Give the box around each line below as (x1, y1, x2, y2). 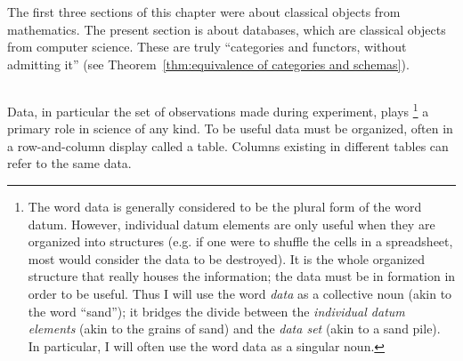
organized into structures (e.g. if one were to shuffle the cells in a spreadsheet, (28, 232, 453, 251)
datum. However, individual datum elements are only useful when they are (28, 214, 435, 233)
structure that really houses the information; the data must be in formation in (28, 267, 456, 285)
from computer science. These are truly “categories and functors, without (7, 37, 407, 56)
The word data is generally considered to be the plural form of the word (28, 197, 422, 215)
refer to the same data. (7, 154, 132, 172)
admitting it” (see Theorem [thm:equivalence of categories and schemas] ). (7, 54, 410, 73)
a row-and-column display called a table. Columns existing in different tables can (7, 136, 449, 155)
